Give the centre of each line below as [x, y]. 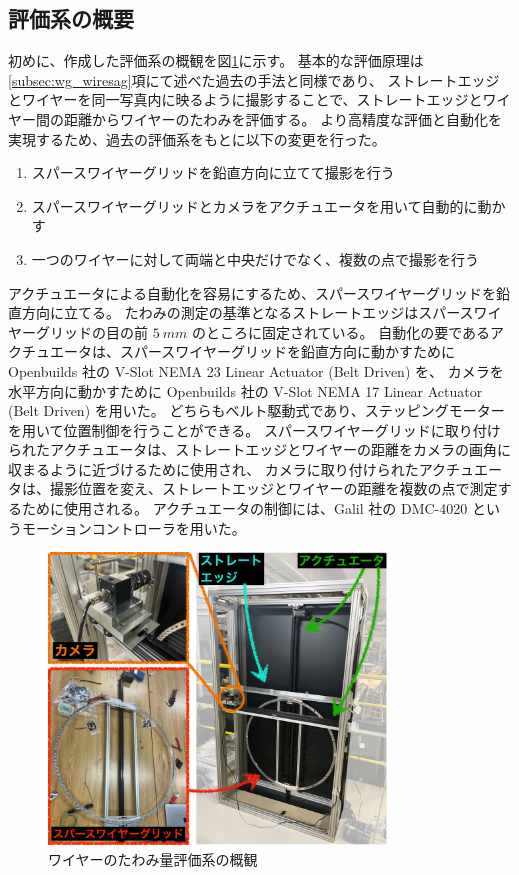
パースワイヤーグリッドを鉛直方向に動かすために [294, 351]
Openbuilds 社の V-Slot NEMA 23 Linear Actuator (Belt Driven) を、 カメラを [256, 370]
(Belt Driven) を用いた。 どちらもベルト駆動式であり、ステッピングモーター [256, 410]
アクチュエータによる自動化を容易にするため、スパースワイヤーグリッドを [252, 292]
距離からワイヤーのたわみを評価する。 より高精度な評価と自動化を [282, 118]
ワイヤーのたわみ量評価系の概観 [153, 858]
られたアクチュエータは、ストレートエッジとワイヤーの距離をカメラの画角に [259, 449]
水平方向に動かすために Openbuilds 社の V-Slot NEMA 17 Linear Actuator [245, 390]
